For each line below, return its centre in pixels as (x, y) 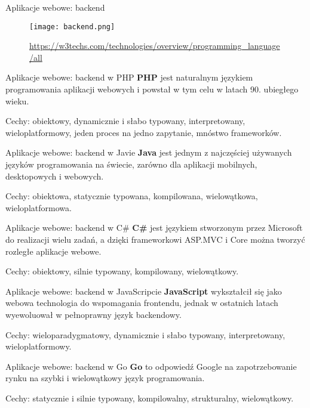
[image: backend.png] (72, 27)
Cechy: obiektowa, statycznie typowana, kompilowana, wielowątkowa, (132, 196)
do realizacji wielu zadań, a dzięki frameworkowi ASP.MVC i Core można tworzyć (155, 239)
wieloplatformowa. (39, 207)
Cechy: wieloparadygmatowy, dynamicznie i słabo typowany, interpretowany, (145, 334)
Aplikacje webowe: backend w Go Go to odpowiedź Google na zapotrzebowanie (151, 366)
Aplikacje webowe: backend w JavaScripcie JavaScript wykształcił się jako (144, 291)
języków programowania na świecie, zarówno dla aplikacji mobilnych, (131, 164)
